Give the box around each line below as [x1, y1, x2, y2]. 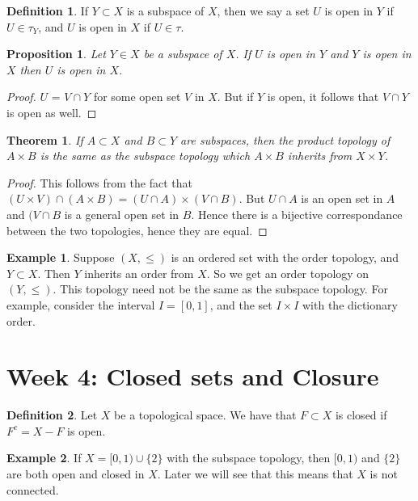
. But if [217, 88, 254, 105]
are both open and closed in [6, 465, 145, 482]
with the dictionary [302, 296, 398, 313]
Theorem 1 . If [6, 131, 83, 148]
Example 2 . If [6, 449, 82, 466]
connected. [6, 481, 59, 498]
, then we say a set [217, 2, 310, 19]
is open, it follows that [267, 88, 379, 105]
